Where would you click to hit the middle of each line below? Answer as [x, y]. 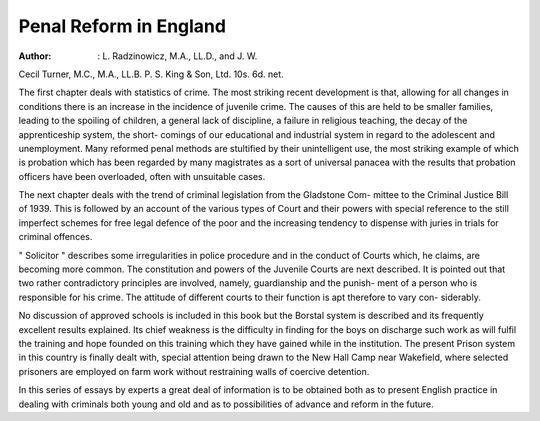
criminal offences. [55, 237]
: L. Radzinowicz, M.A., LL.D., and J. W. [177, 56]
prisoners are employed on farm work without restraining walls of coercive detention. [194, 371]
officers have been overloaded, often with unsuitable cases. [142, 176]
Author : [35, 56]
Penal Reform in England [122, 26]
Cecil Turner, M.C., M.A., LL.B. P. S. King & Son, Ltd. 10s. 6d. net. [151, 74]
